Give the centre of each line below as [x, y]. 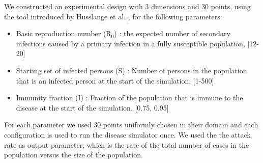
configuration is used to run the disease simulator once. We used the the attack [127, 134]
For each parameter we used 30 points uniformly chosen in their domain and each [131, 125]
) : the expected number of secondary [172, 33]
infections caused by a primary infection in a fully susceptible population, [130, 43]
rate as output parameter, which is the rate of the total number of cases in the [127, 144]
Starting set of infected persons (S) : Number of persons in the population [131, 70]
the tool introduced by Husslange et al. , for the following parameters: [113, 16]
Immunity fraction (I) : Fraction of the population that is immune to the [129, 98]
